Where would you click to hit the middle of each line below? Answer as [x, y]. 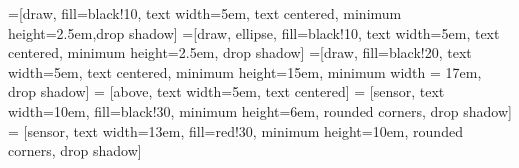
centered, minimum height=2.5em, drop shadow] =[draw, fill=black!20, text [240, 52]
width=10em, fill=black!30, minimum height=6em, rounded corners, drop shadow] [260, 110]
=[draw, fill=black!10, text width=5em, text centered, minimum [205, 13]
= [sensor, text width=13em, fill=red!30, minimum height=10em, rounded [235, 130]
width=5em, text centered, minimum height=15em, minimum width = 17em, [245, 71]
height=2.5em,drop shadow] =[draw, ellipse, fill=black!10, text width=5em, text [254, 32]
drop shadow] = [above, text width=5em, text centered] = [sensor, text [226, 91]
